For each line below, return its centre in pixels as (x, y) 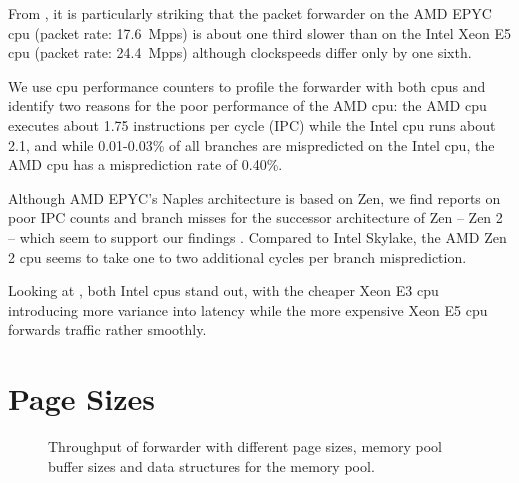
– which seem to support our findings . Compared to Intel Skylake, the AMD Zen (257, 236)
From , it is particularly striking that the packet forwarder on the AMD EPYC (250, 13)
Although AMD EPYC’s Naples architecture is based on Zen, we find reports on (254, 197)
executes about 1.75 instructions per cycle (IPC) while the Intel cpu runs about (252, 124)
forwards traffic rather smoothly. (107, 329)
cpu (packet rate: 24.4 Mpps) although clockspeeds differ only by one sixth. (240, 52)
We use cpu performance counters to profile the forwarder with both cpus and (247, 85)
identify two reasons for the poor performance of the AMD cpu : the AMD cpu (247, 105)
